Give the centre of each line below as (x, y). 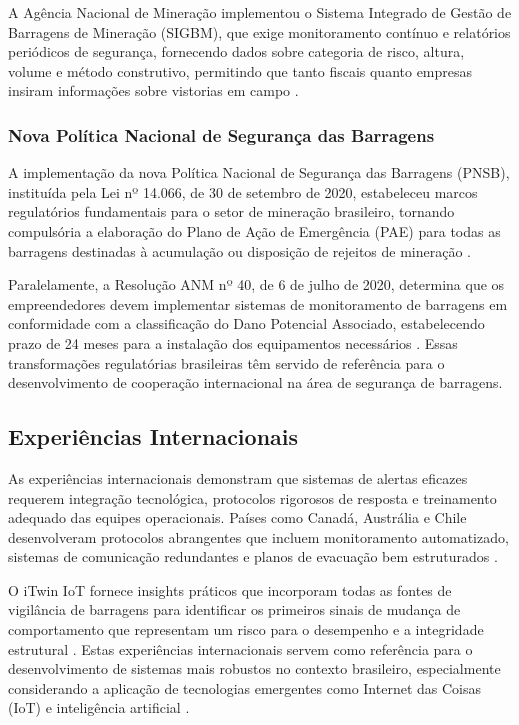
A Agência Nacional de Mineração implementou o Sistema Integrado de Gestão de (260, 12)
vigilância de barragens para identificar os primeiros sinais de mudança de (234, 609)
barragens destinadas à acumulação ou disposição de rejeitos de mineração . (239, 250)
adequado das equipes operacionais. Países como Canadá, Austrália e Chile (237, 517)
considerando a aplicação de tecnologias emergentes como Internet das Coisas (245, 687)
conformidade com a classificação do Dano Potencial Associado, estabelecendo (246, 323)
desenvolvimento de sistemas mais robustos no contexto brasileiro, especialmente (254, 668)
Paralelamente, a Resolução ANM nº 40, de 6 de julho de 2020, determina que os (256, 284)
